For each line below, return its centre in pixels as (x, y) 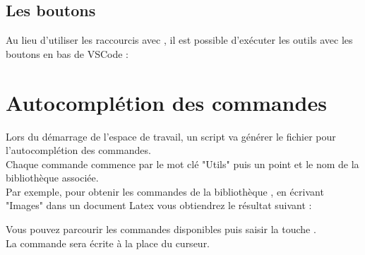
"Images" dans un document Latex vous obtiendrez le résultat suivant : (159, 205)
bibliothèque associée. (52, 178)
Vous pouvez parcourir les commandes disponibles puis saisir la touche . (161, 229)
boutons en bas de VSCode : (67, 53)
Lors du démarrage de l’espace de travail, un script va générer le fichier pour (171, 136)
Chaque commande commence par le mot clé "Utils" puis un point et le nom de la (182, 164)
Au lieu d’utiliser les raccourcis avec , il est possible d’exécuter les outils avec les (179, 40)
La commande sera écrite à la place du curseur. (108, 243)
